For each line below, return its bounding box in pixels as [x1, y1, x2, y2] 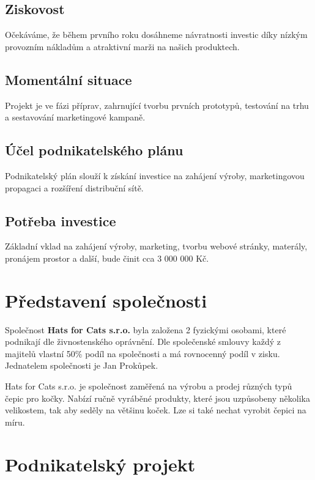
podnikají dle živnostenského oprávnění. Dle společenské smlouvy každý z [5, 335, 281, 348]
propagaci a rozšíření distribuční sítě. [5, 181, 144, 194]
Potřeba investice [5, 211, 116, 230]
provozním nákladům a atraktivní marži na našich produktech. [5, 40, 240, 53]
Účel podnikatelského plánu [5, 141, 183, 160]
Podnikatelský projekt [5, 451, 196, 476]
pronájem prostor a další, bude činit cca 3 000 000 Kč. [5, 251, 209, 264]
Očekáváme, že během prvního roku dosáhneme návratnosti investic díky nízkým [5, 28, 308, 41]
